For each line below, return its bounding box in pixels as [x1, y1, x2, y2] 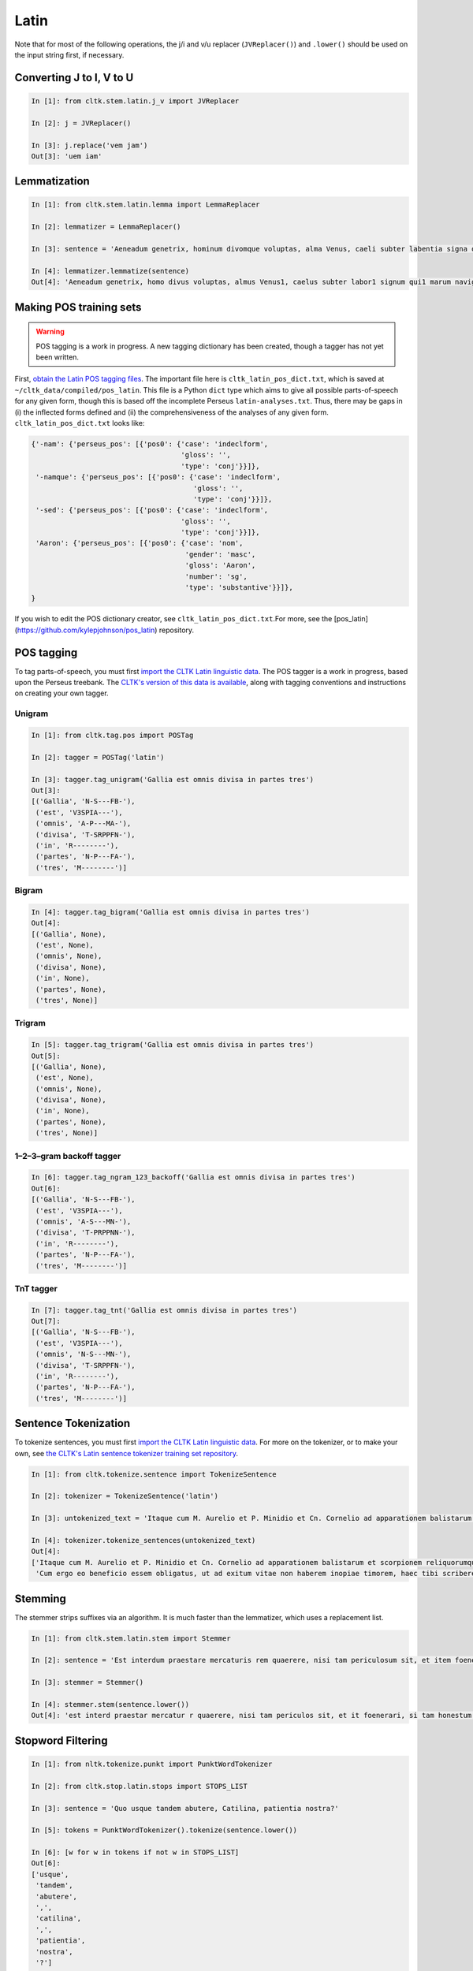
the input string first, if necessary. [14, 50, 125, 59]
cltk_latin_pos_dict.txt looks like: [14, 418, 145, 427]
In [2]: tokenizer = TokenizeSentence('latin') [31, 1492, 218, 1501]
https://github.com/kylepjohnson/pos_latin [17, 625, 155, 635]
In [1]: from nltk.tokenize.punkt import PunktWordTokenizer [31, 1759, 273, 1768]
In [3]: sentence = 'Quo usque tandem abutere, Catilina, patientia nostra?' [31, 1804, 339, 1813]
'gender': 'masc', [184, 550, 256, 559]
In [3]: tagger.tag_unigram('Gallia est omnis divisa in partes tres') [31, 775, 315, 784]
